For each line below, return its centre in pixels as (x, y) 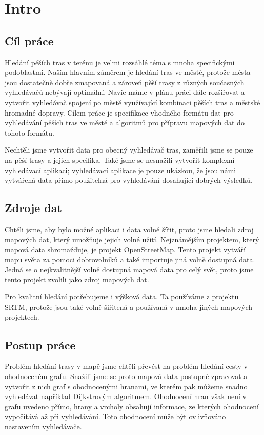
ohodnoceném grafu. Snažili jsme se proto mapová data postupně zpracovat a (126, 376)
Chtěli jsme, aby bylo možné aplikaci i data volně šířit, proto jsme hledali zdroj (129, 229)
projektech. (22, 317)
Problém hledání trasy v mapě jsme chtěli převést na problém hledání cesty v (126, 366)
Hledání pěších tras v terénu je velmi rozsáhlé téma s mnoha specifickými (120, 62)
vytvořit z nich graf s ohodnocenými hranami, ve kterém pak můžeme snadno (126, 386)
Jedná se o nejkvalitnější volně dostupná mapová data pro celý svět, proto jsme (129, 269)
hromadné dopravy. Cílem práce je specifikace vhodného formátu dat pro (119, 112)
